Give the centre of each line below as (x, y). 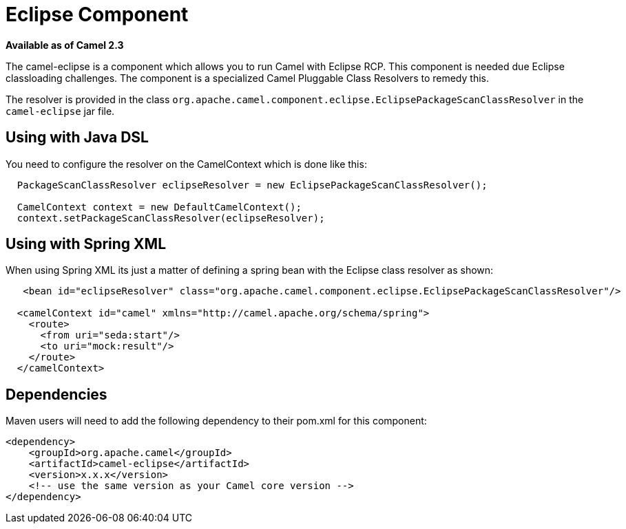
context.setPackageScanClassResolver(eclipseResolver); (171, 218)
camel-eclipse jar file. (60, 111)
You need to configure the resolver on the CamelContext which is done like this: (186, 164)
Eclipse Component (97, 14)
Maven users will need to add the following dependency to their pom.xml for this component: (216, 421)
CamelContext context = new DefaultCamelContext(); (159, 207)
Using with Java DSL (77, 138)
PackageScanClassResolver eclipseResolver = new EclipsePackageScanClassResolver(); (252, 185)
